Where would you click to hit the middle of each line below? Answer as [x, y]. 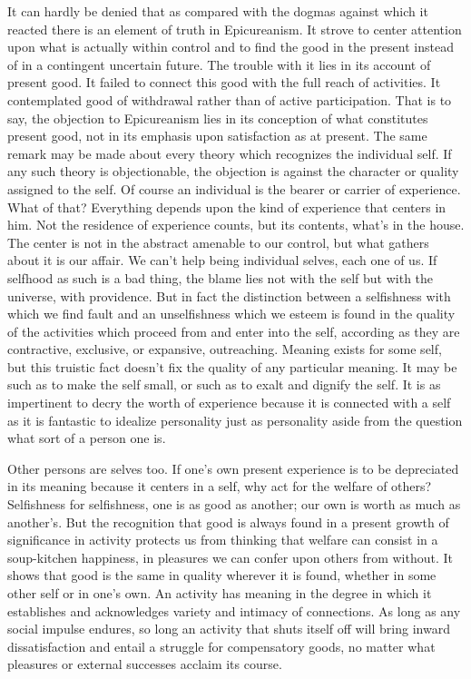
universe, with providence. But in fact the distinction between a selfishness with [229, 295]
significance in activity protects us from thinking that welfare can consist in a [223, 540]
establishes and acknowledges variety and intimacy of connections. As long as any [234, 610]
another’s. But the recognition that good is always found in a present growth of [228, 522]
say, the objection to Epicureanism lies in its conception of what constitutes [218, 118]
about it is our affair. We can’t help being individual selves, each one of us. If [222, 260]
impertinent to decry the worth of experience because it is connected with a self [229, 403]
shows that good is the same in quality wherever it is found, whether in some [222, 575]
